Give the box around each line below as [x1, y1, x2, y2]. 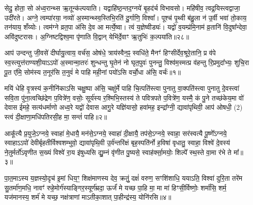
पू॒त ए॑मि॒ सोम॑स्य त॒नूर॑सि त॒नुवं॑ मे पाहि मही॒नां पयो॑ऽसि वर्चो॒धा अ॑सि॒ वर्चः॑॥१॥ [4, 67, 181, 77]
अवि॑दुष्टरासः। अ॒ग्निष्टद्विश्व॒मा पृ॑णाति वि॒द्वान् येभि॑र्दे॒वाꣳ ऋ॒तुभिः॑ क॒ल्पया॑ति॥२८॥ [4, 31, 189, 41]
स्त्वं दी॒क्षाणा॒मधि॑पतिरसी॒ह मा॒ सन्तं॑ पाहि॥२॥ [4, 111, 107, 121]
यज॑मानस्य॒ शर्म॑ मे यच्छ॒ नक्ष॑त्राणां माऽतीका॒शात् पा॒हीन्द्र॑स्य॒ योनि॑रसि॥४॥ [4, 192, 171, 202]
